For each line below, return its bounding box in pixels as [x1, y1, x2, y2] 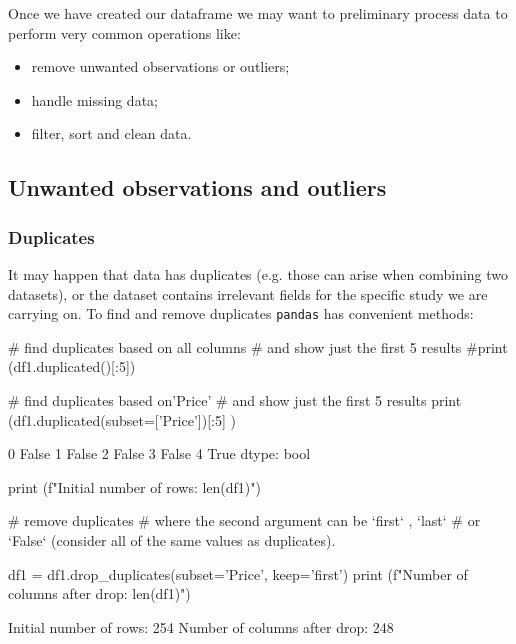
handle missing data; [31, 89, 158, 110]
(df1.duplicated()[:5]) [8, 356, 136, 377]
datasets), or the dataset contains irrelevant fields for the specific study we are [8, 283, 488, 304]
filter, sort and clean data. [31, 123, 192, 144]
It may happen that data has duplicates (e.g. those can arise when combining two [8, 263, 509, 284]
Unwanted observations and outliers [8, 172, 387, 203]
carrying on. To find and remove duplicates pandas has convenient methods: [8, 303, 474, 324]
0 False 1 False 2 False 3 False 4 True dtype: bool [8, 443, 311, 464]
